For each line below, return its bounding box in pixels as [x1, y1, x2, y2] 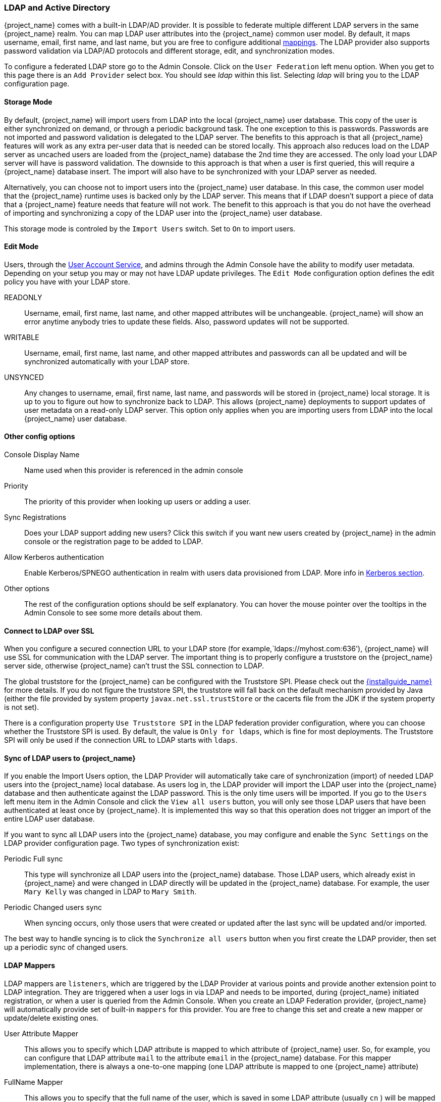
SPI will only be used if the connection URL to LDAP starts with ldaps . [4, 736, 238, 745]
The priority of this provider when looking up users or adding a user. [24, 497, 251, 506]
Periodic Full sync [4, 854, 63, 864]
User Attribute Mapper [4, 1029, 78, 1038]
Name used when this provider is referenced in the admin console [24, 466, 243, 475]
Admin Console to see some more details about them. [24, 608, 202, 617]
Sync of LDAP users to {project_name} [4, 753, 136, 762]
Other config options [4, 432, 75, 441]
